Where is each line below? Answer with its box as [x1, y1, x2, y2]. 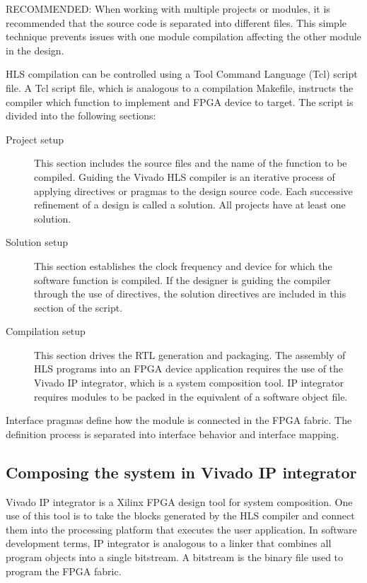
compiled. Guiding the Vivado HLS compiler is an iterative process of [34, 169, 335, 184]
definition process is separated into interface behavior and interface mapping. [6, 426, 339, 441]
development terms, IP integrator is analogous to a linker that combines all [6, 536, 332, 550]
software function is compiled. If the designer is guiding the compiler [34, 272, 331, 287]
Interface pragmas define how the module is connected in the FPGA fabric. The [6, 413, 352, 428]
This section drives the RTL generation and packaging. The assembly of [34, 347, 346, 362]
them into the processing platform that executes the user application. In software [6, 522, 357, 536]
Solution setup [6, 235, 68, 249]
